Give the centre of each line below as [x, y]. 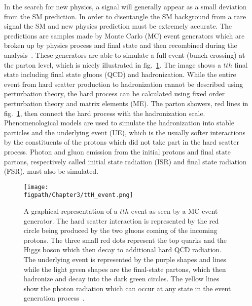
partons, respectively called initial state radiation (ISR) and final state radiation [125, 161]
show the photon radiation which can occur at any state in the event [127, 288]
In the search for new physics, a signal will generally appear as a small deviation [126, 6]
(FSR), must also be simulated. [51, 171]
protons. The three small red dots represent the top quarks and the [125, 240]
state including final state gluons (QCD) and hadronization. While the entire [120, 74]
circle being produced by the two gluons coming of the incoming [121, 230]
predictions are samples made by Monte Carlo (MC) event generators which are [124, 35]
